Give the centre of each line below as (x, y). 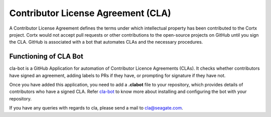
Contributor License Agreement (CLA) (90, 13)
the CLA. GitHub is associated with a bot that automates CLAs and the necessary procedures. (106, 42)
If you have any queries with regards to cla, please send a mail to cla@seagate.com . (96, 108)
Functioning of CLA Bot (46, 56)
